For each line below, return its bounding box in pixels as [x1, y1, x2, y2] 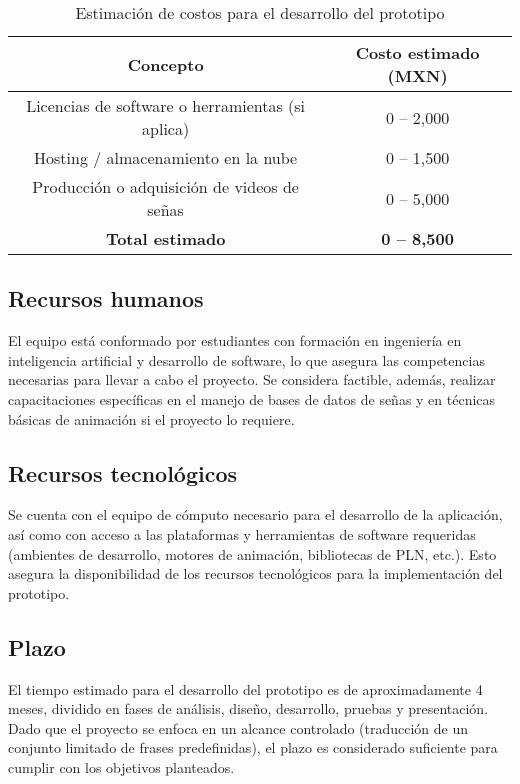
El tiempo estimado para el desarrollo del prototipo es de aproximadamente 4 [8, 678, 483, 699]
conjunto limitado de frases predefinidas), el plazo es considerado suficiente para [8, 737, 498, 758]
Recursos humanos [8, 283, 204, 314]
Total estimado [105, 227, 226, 250]
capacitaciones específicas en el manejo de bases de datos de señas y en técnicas [8, 388, 496, 409]
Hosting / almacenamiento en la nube [34, 146, 298, 169]
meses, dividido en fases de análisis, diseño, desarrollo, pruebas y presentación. [8, 698, 489, 719]
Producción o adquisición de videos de [32, 175, 299, 198]
